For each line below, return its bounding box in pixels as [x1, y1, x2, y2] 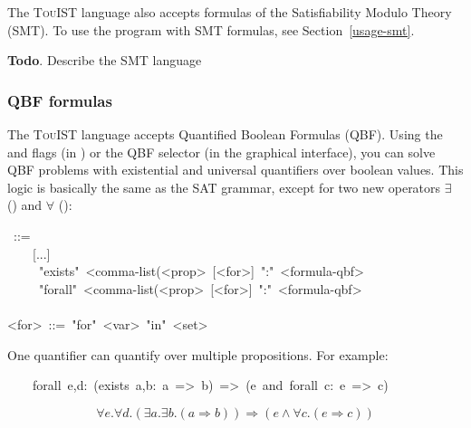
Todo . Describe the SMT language [7, 51, 202, 70]
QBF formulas [7, 89, 112, 111]
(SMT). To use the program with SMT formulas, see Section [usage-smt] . [7, 20, 415, 39]
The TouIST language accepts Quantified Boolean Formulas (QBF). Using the [7, 125, 443, 143]
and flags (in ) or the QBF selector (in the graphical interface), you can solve [7, 142, 436, 161]
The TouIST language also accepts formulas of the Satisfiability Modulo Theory [7, 3, 452, 21]
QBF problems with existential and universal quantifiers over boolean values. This [7, 160, 464, 179]
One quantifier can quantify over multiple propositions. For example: [7, 345, 389, 364]
